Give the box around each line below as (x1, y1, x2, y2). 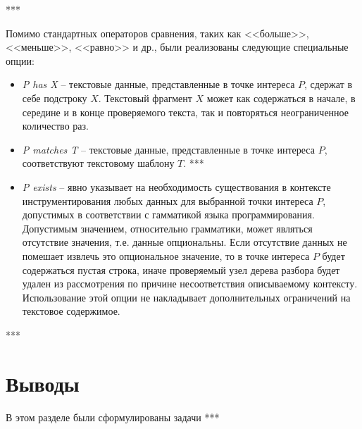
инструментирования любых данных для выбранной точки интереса (22, 193, 313, 208)
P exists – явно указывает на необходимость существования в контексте (22, 179, 331, 194)
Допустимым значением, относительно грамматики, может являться (22, 220, 313, 235)
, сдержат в (304, 77, 353, 92)
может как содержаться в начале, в (206, 90, 356, 105)
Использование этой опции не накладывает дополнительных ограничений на (22, 290, 351, 304)
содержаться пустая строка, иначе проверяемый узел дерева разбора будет (22, 262, 340, 277)
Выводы (6, 368, 80, 397)
